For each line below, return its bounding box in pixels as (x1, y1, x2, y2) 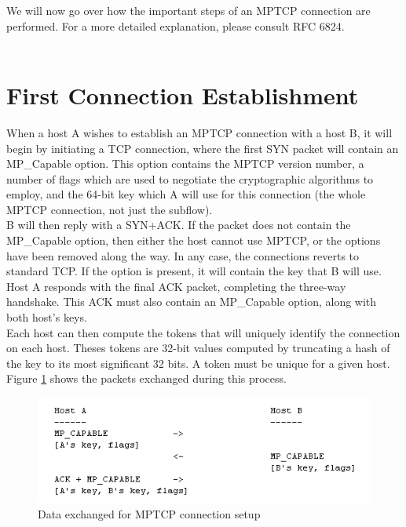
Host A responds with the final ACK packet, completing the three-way (6, 278, 346, 294)
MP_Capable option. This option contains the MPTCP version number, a (6, 155, 364, 172)
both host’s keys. (6, 309, 87, 325)
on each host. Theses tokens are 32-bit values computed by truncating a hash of (6, 340, 390, 356)
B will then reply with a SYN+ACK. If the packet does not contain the (6, 216, 351, 233)
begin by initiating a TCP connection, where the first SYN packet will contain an (6, 140, 399, 156)
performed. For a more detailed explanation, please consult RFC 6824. (6, 17, 345, 34)
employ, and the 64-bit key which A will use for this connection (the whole (6, 186, 366, 202)
